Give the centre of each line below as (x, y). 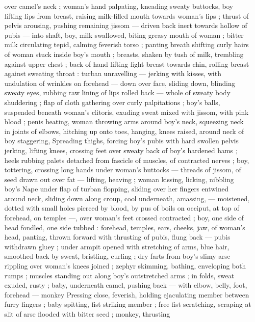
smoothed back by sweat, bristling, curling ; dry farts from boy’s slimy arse (117, 256)
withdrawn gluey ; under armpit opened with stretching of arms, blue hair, (117, 246)
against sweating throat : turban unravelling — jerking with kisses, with (113, 73)
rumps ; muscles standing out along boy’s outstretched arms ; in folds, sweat (119, 275)
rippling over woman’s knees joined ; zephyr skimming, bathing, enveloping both (125, 266)
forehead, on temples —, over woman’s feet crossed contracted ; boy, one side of (124, 218)
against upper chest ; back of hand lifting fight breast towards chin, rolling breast (127, 64)
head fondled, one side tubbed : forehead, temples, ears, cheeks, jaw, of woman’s (125, 227)
